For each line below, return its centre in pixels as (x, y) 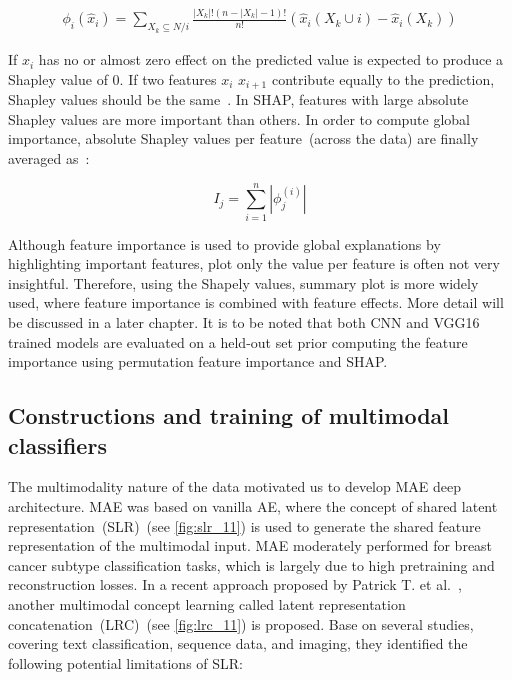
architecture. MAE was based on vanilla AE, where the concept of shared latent (253, 506)
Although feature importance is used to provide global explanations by (224, 243)
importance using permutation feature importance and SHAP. (198, 361)
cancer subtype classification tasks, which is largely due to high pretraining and (251, 564)
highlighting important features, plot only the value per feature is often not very (254, 263)
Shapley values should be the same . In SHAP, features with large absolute (238, 99)
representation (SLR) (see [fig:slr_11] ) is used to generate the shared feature (244, 525)
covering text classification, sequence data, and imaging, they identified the (238, 643)
